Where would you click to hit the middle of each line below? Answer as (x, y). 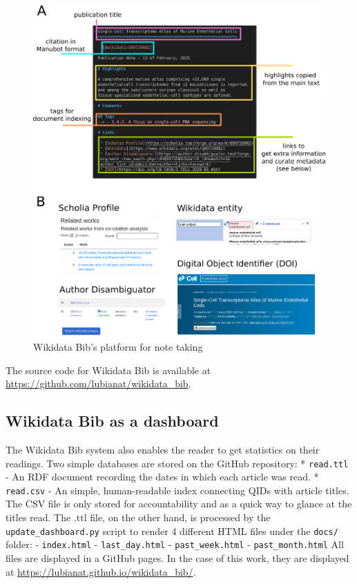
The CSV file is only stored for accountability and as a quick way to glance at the (179, 504)
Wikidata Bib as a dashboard (112, 421)
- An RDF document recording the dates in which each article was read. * (162, 477)
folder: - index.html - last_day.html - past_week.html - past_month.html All (175, 544)
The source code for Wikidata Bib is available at (108, 370)
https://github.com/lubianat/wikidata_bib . (98, 383)
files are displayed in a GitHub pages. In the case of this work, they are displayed (177, 557)
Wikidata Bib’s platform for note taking (118, 346)
